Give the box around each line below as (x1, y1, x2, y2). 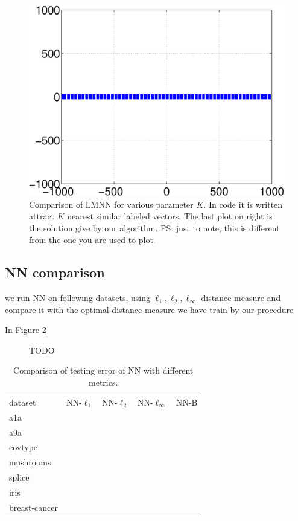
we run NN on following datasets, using (5, 291, 150, 304)
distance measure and (201, 291, 281, 304)
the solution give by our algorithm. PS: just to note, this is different (29, 221, 280, 234)
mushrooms (9, 456, 51, 468)
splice (9, 471, 30, 484)
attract (29, 210, 55, 222)
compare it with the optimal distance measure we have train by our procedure (5, 303, 294, 316)
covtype (9, 441, 38, 453)
